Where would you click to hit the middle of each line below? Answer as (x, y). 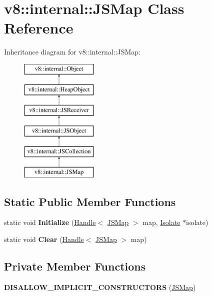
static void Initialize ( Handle (50, 222)
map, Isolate (161, 222)
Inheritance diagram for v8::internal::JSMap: (72, 52)
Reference (39, 28)
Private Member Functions (75, 266)
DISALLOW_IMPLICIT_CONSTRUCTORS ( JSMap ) (100, 287)
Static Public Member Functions (90, 201)
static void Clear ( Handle (44, 239)
